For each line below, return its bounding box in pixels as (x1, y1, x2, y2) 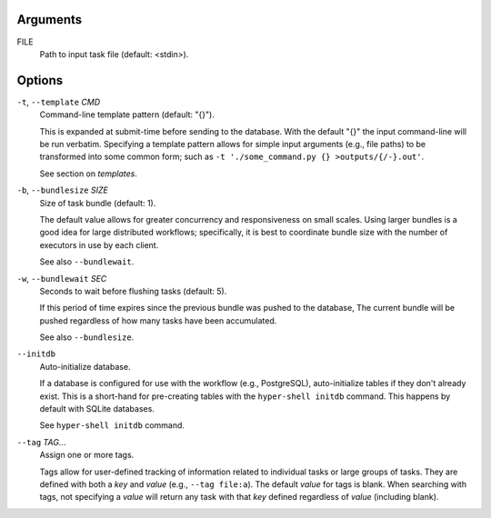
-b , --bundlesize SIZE (16, 184, 108, 195)
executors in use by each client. (39, 239, 159, 250)
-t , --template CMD (16, 96, 101, 107)
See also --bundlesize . (39, 332, 135, 343)
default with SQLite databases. (39, 403, 155, 414)
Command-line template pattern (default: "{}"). (39, 109, 215, 120)
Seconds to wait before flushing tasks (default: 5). (39, 285, 227, 296)
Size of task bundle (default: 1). (39, 197, 156, 208)
